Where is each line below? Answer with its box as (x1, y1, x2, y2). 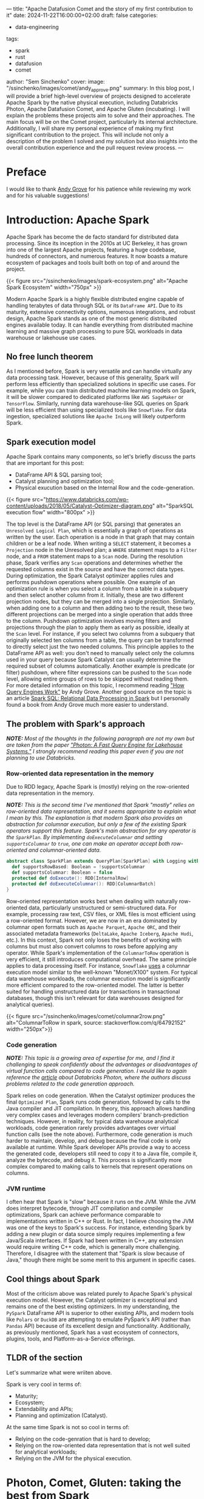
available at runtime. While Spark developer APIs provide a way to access (6, 1143, 190, 1151)
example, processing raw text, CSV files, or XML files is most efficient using (6, 910, 196, 917)
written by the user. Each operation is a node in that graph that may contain (6, 534, 195, 541)
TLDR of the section (6, 1353, 83, 1363)
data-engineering (15, 24, 59, 30)
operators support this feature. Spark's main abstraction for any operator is (6, 827, 196, 834)
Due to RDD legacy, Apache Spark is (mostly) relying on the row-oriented (6, 783, 189, 790)
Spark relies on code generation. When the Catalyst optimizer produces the (6, 1092, 195, 1099)
